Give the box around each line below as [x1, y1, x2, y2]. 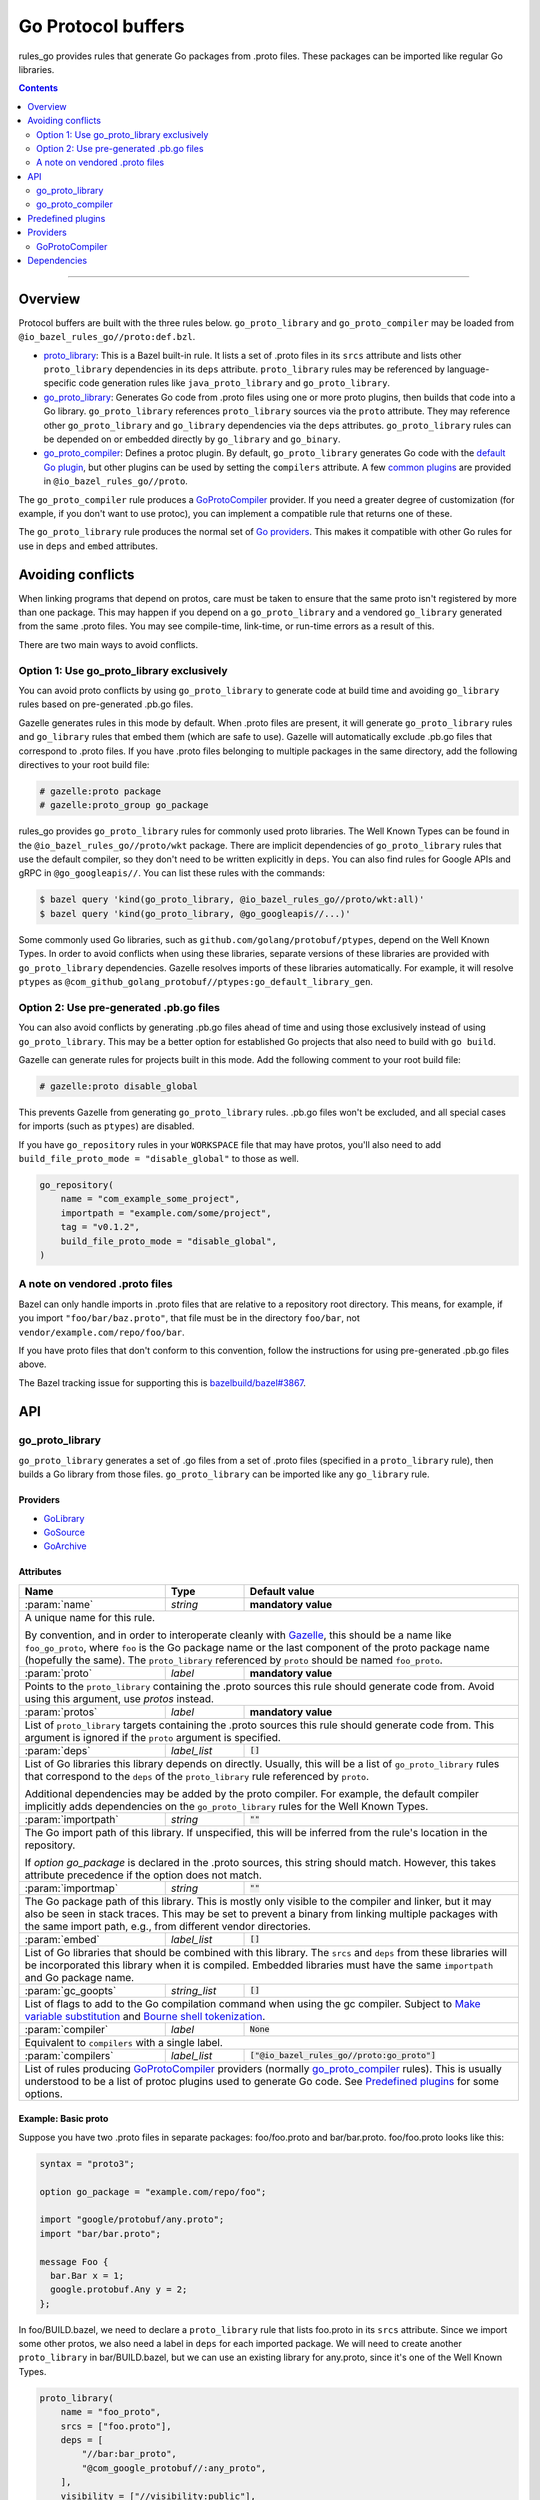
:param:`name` [24, 1597, 94, 1611]
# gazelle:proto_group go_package [39, 800, 209, 811]
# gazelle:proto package [39, 785, 162, 797]
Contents [18, 82, 59, 94]
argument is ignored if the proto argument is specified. [24, 1730, 282, 1744]
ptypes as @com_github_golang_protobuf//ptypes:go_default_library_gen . [18, 976, 374, 988]
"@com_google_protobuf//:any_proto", [81, 2462, 267, 2474]
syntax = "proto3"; [39, 2158, 135, 2169]
